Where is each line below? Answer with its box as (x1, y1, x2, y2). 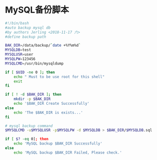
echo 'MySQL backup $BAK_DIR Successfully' (14, 141, 103, 146)
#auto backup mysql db (5, 25, 51, 30)
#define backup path (5, 34, 47, 39)
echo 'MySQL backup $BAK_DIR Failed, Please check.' (14, 150, 122, 155)
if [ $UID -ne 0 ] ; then (5, 70, 55, 75)
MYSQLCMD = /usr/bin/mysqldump (5, 61, 64, 66)
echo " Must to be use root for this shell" (14, 74, 105, 79)
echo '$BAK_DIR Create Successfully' (14, 101, 90, 106)
